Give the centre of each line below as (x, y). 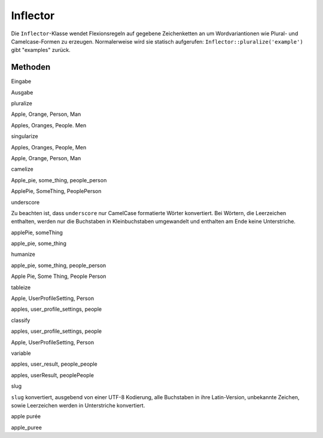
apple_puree (26, 427)
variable (21, 353)
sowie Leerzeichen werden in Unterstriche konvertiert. (78, 405)
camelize (22, 169)
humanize (23, 255)
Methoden (31, 67)
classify (21, 320)
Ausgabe (22, 92)
